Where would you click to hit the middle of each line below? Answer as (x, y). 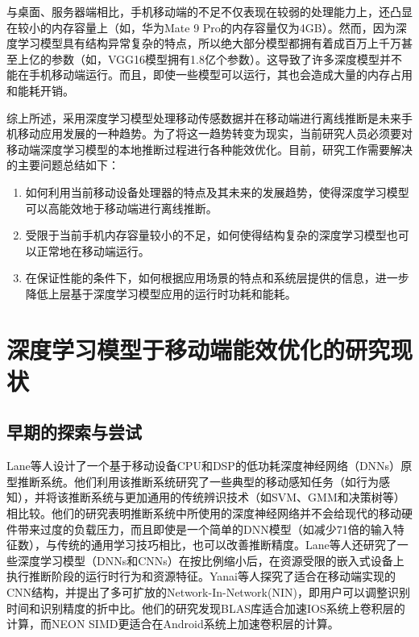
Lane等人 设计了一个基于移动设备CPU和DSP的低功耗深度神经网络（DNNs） (204, 466)
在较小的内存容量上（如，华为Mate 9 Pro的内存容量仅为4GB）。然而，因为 (201, 27)
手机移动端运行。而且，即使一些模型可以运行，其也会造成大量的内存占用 (220, 75)
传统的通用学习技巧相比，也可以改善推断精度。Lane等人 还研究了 (227, 545)
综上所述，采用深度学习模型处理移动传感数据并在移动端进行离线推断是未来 (204, 117)
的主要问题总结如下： (63, 165)
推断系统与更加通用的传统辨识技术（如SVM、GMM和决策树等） (236, 497)
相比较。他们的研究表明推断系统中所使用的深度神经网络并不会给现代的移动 (204, 513)
